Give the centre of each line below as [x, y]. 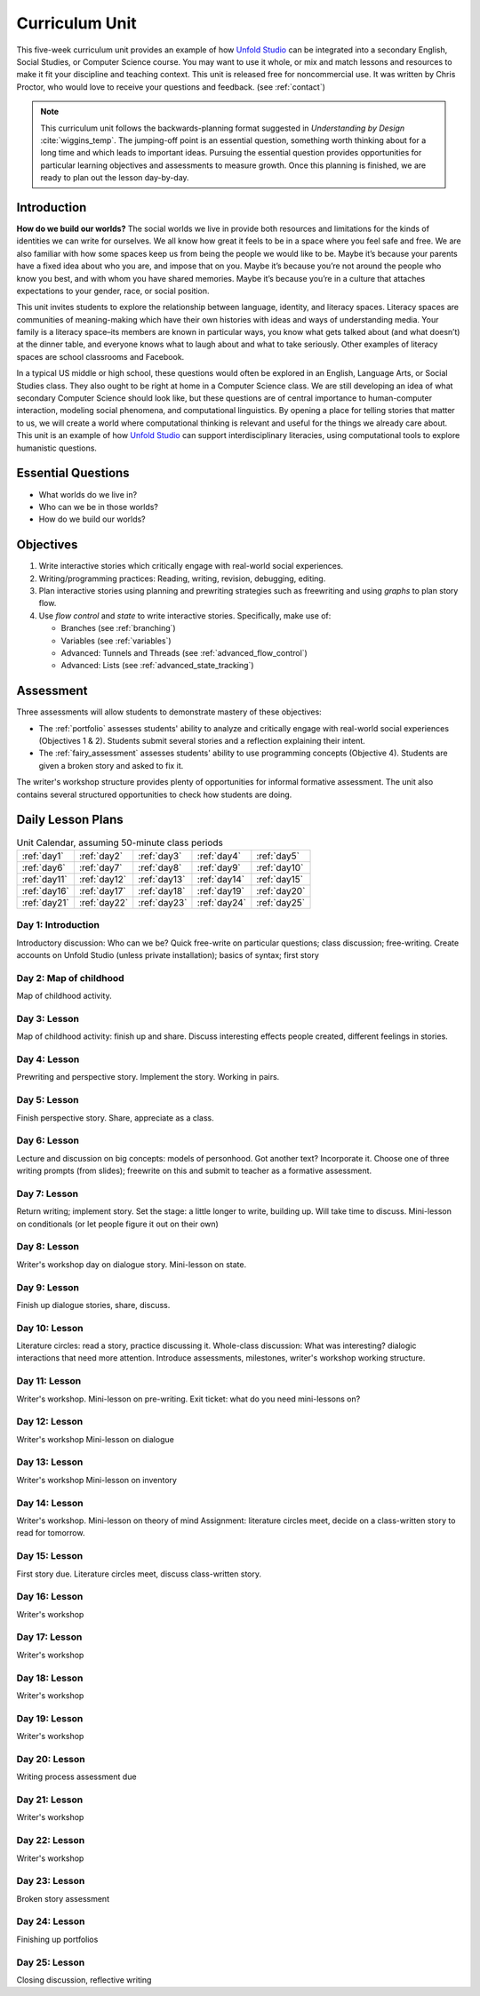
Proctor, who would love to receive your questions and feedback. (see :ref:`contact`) [171, 87]
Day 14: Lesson [50, 1503]
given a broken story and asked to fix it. [111, 765]
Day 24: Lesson [51, 1921]
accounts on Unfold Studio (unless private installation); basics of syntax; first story [168, 955]
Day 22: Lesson [51, 1840]
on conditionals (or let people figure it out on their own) [118, 1224]
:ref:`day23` [163, 902]
